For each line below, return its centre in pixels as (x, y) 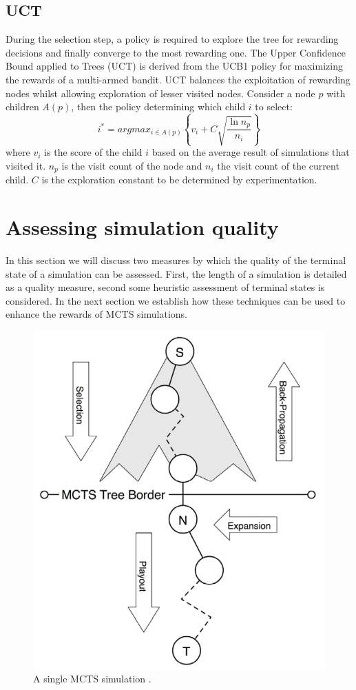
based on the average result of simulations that (251, 152)
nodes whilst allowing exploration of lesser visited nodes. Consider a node (160, 93)
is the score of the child (93, 152)
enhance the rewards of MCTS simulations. (96, 314)
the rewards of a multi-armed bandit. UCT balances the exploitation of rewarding (178, 79)
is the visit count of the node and (132, 165)
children (22, 106)
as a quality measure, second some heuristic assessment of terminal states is (165, 287)
